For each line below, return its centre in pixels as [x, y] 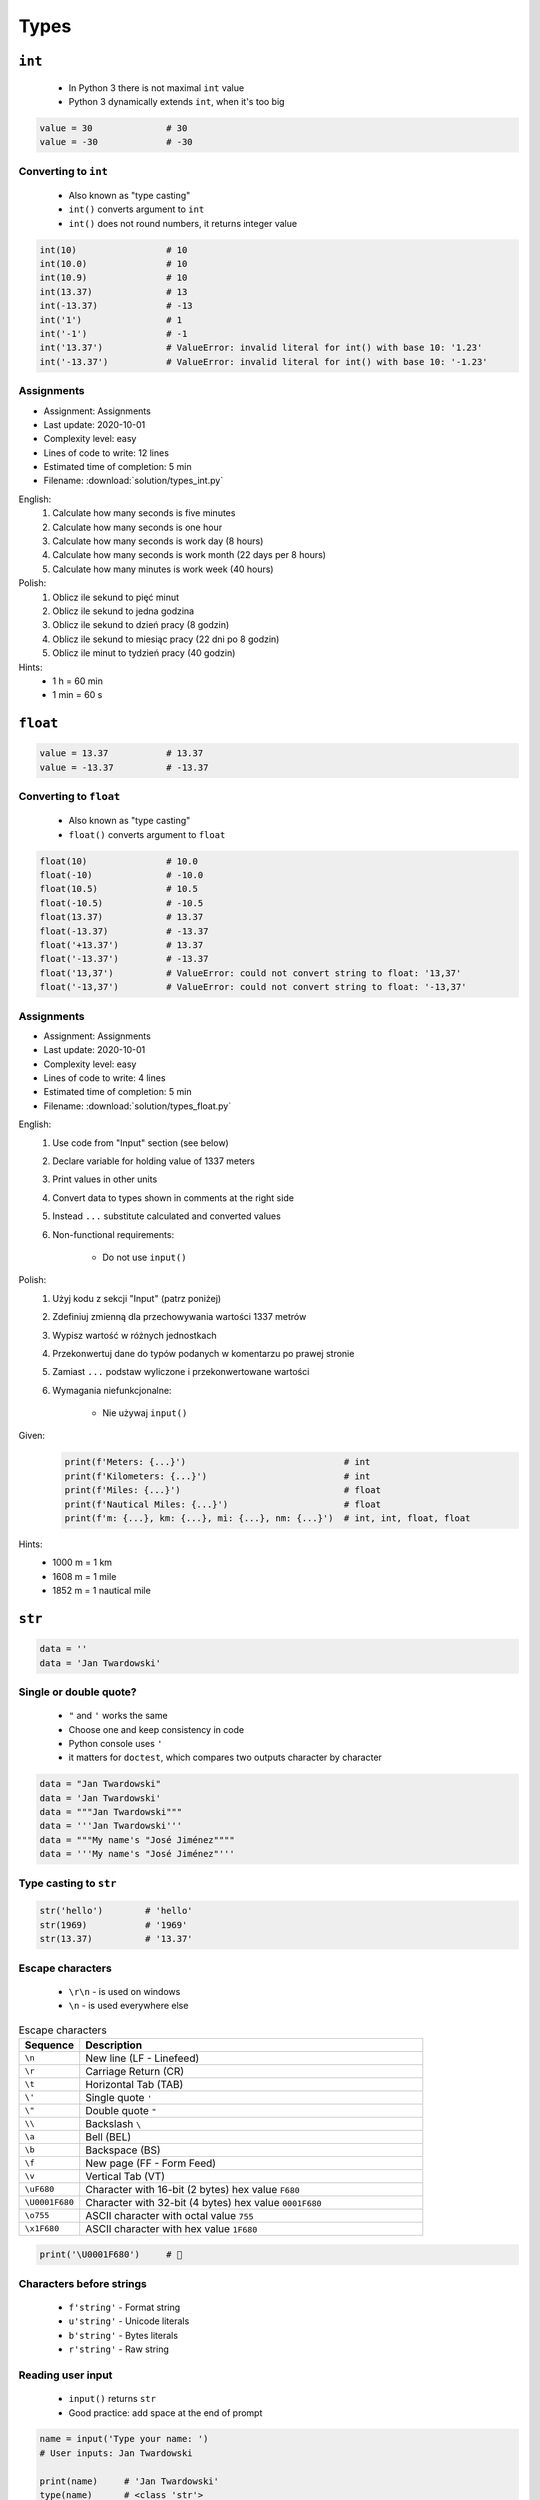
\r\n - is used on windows [124, 1991]
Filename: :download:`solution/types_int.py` [133, 481]
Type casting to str [67, 1883]
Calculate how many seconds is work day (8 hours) [158, 541]
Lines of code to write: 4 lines [104, 1078]
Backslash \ [113, 2123]
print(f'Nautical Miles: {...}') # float [223, 1504]
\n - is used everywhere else [128, 2006]
